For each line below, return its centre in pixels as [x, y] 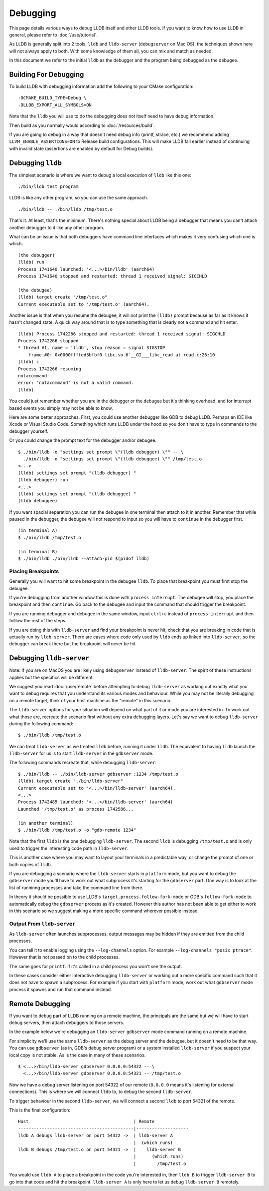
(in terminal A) [38, 531]
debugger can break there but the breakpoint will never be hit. [73, 644]
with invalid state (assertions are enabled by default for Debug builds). [81, 148]
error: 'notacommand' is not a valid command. [76, 383]
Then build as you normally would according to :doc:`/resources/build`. [82, 125]
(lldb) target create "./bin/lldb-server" [71, 781]
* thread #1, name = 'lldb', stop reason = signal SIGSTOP [92, 348]
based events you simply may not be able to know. [61, 408]
